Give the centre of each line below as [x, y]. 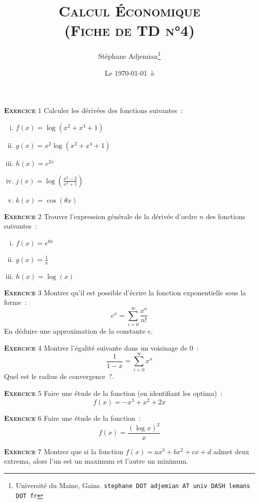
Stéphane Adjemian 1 [129, 55]
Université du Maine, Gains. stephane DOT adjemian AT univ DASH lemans [133, 485]
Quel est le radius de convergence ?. [59, 376]
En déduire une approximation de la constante [75, 331]
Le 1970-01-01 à [129, 72]
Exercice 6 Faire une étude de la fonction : [72, 418]
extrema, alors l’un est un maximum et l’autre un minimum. [96, 461]
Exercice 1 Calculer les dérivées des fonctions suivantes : [93, 110]
